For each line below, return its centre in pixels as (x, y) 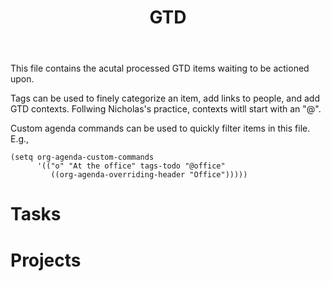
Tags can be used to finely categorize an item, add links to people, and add (165, 98)
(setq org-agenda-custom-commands (82, 157)
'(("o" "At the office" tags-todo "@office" (131, 166)
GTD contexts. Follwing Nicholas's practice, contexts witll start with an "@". (166, 109)
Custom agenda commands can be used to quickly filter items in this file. (160, 128)
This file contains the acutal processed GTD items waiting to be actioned (160, 68)
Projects (46, 260)
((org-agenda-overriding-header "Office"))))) (149, 175)
